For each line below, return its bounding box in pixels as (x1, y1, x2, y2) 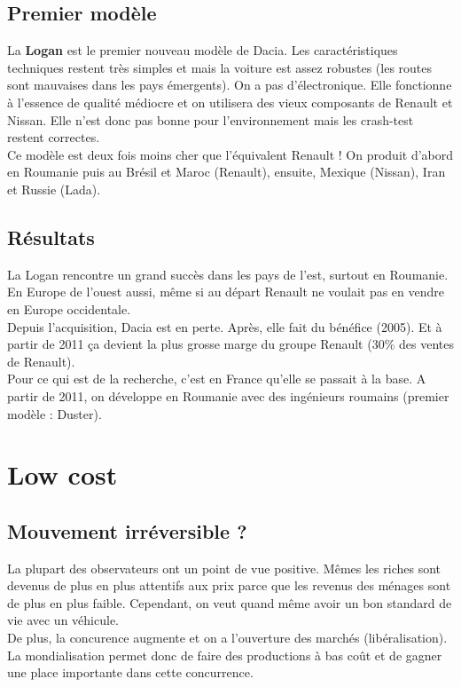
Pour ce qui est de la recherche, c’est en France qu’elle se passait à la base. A (7, 369, 426, 388)
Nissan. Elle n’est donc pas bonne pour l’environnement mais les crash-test (7, 110, 414, 129)
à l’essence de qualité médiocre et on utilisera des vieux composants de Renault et (7, 92, 453, 111)
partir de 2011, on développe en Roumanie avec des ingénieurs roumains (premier (7, 386, 449, 405)
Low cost (7, 456, 118, 493)
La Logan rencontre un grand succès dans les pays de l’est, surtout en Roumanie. (7, 265, 449, 283)
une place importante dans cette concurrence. (7, 663, 254, 682)
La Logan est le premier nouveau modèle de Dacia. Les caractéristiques (7, 41, 398, 59)
